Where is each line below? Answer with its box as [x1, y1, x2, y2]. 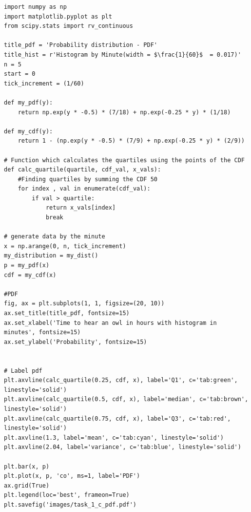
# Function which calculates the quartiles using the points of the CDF [4, 156, 245, 164]
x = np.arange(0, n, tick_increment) [4, 242, 126, 250]
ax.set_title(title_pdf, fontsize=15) [4, 310, 130, 317]
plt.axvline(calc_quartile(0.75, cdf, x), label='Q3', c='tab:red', [4, 415, 231, 422]
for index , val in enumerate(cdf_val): [18, 185, 151, 192]
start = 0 [4, 70, 36, 78]
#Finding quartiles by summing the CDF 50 [18, 175, 157, 183]
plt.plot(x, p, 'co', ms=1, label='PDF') [4, 472, 140, 480]
